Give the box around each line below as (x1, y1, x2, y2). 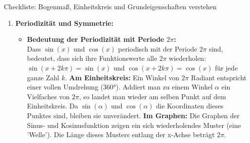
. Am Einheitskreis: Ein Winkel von (65, 72, 179, 82)
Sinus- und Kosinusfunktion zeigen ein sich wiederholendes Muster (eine (27, 120, 241, 130)
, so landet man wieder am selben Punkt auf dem (79, 91, 226, 101)
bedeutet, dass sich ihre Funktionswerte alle (27, 53, 157, 63)
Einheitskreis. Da (27, 101, 78, 111)
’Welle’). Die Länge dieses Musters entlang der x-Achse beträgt (27, 129, 215, 140)
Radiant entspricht (191, 72, 247, 82)
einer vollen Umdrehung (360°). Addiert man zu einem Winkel (27, 82, 213, 92)
